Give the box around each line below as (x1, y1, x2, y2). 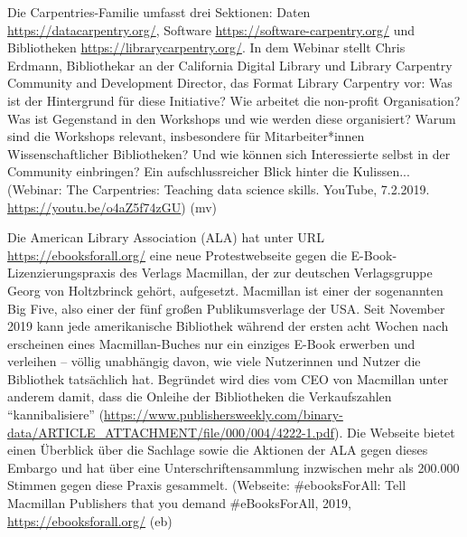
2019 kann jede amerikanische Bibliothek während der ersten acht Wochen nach (7, 316, 449, 335)
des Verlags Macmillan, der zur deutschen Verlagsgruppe (119, 263, 433, 282)
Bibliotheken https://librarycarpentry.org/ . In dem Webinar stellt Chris (7, 38, 406, 57)
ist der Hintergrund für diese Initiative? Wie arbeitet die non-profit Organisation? (7, 90, 461, 109)
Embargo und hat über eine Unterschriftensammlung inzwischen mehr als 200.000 (7, 457, 460, 476)
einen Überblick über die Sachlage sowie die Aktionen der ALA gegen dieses (7, 440, 428, 459)
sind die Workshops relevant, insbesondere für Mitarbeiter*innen (7, 127, 365, 146)
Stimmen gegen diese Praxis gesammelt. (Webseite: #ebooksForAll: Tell (7, 476, 406, 495)
